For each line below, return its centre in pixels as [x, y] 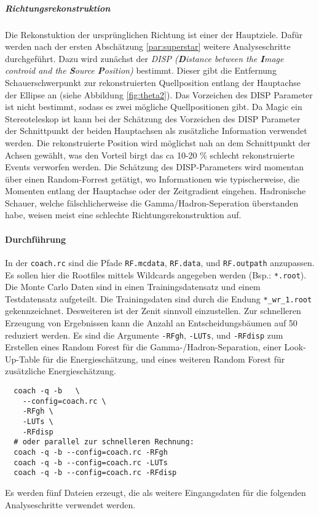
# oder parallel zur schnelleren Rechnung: [104, 442]
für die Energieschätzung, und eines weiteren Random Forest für [164, 359]
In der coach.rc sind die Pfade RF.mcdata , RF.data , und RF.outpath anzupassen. [160, 262]
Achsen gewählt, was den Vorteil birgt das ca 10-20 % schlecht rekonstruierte [150, 155]
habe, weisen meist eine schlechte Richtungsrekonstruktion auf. [123, 215]
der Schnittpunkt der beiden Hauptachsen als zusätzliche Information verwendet [156, 131]
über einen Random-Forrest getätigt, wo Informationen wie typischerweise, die [152, 179]
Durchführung [35, 239]
